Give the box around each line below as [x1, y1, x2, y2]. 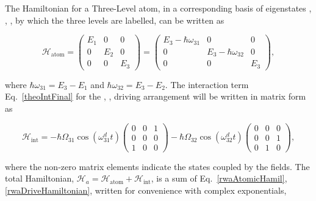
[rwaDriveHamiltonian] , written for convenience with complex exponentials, [5, 183, 287, 196]
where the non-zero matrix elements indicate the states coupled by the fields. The [5, 160, 310, 172]
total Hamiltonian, [5, 172, 74, 185]
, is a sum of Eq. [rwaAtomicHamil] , [151, 172, 287, 185]
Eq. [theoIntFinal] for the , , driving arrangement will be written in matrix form [5, 90, 306, 103]
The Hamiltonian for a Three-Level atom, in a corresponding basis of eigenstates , [5, 2, 312, 14]
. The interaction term [165, 78, 249, 90]
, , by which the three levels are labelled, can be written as [5, 13, 224, 26]
